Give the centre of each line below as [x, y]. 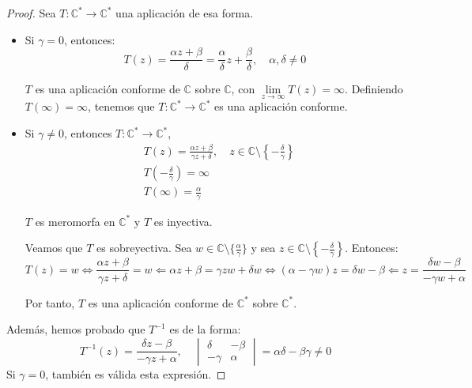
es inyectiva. [183, 221]
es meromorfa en [75, 221]
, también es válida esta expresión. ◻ [136, 373]
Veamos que [54, 248]
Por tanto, [50, 302]
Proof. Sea [31, 13]
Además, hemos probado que [76, 329]
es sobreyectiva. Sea [144, 248]
